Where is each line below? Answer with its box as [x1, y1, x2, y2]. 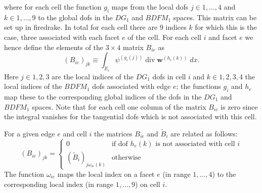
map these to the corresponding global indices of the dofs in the [4, 91, 202, 102]
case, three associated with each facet [4, 31, 120, 42]
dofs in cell [152, 71, 186, 81]
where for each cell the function [4, 2, 102, 12]
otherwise [111, 154, 141, 161]
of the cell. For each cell [127, 31, 202, 42]
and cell [63, 128, 87, 138]
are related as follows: [170, 128, 238, 138]
